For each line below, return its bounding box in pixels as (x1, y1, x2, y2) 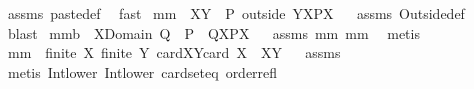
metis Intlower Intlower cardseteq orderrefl (7, 61, 278, 82)
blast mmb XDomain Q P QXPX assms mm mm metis (7, 22, 420, 43)
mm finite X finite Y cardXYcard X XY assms (7, 42, 341, 63)
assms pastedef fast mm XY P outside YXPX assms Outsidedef (7, 3, 465, 23)
